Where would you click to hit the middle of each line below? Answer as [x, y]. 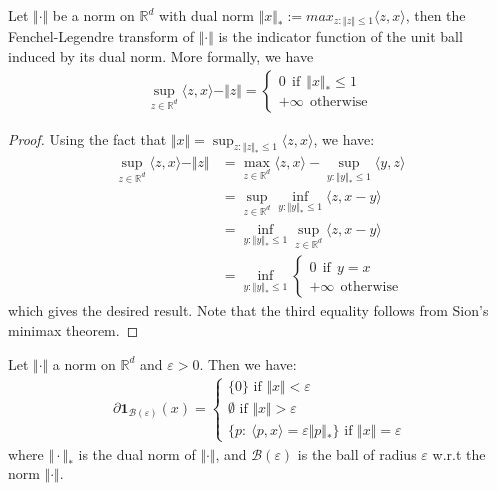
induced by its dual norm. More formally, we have [161, 56]
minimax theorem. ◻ [73, 329]
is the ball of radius [357, 453]
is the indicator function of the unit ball [340, 36]
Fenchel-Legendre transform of [101, 36]
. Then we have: [248, 363]
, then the [435, 15]
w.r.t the [459, 453]
